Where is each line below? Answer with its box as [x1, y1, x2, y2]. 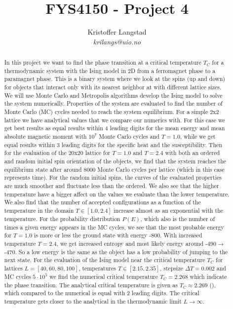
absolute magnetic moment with [4, 132, 87, 141]
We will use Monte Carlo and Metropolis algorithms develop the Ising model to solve [4, 91, 223, 99]
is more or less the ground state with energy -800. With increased [34, 231, 202, 239]
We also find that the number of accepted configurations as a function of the [4, 198, 201, 206]
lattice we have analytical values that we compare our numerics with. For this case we [4, 116, 225, 124]
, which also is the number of [140, 214, 215, 223]
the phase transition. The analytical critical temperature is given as [4, 280, 178, 289]
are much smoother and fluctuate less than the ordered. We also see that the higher [4, 181, 219, 190]
